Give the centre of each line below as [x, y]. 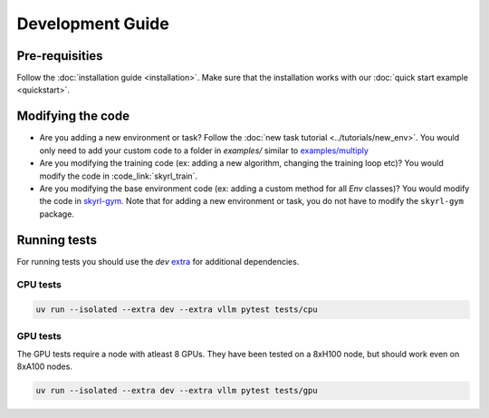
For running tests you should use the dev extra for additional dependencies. [158, 261]
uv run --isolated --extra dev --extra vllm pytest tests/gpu [177, 391]
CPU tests [39, 285]
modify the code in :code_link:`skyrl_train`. [119, 176]
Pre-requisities [60, 56]
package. [57, 214]
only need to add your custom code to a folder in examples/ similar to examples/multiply [204, 151]
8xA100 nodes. [44, 366]
